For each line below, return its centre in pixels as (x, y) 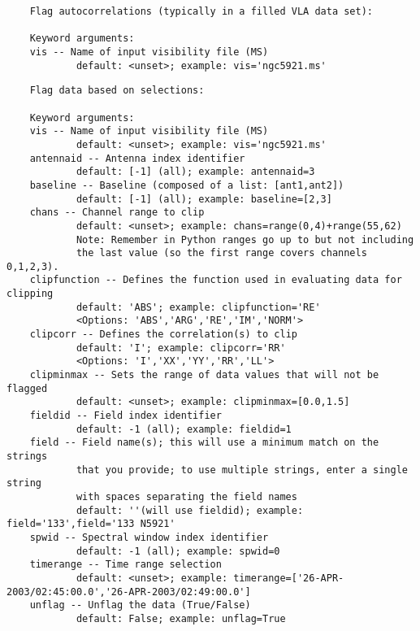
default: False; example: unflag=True (181, 618)
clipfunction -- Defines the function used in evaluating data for (216, 280)
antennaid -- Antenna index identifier (137, 158)
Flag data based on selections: (117, 91)
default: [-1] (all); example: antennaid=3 (195, 172)
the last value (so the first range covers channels (221, 253)
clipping (30, 294)
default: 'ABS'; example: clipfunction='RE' (198, 307)
